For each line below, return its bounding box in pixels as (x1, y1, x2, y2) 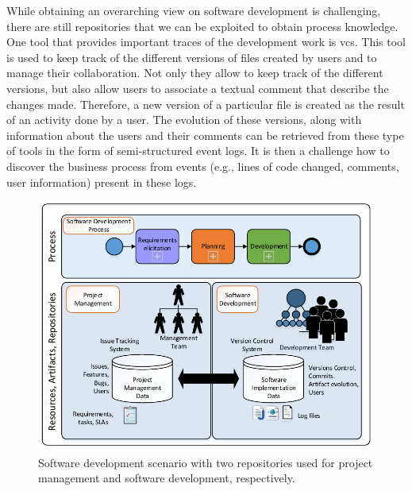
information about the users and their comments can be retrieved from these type (6, 126, 404, 143)
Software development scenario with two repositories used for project (38, 454, 373, 470)
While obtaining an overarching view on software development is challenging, (6, 2, 381, 18)
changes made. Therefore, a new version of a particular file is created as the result (6, 95, 405, 112)
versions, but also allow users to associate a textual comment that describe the (6, 79, 389, 96)
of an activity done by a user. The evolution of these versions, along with (6, 111, 362, 128)
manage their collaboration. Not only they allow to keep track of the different (6, 64, 383, 81)
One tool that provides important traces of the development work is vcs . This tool (6, 33, 406, 50)
